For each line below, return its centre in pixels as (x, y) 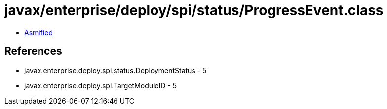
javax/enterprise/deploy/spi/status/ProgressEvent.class (194, 10)
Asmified (39, 32)
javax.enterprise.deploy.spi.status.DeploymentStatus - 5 (116, 70)
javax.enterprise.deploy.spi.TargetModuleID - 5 (101, 85)
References (33, 51)
